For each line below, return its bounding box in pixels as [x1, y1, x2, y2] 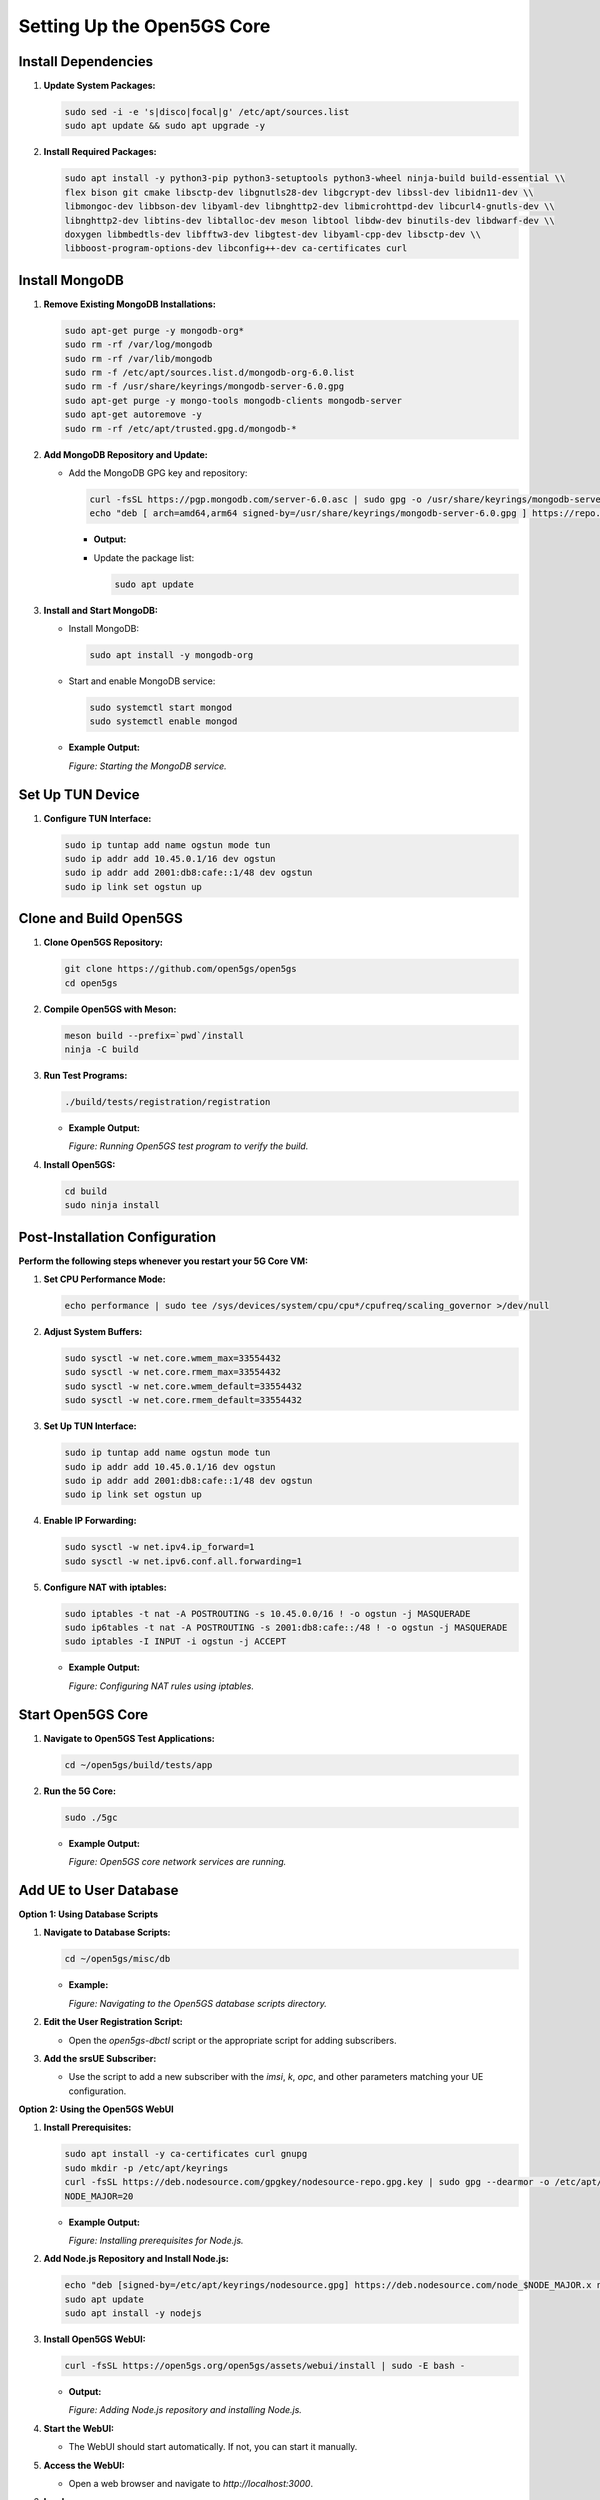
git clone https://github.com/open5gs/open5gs [64, 963, 297, 975]
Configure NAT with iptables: [43, 1581, 167, 1593]
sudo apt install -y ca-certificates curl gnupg [64, 2148, 308, 2160]
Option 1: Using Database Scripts [18, 1908, 159, 1920]
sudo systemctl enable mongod [89, 716, 238, 727]
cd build [64, 1185, 108, 1197]
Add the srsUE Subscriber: [43, 2052, 157, 2064]
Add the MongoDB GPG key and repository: [68, 466, 248, 479]
